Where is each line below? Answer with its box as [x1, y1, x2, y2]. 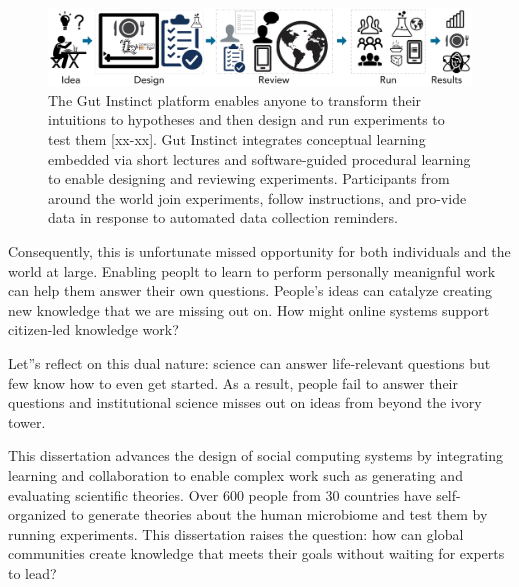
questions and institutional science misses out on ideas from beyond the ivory [8, 392, 482, 413]
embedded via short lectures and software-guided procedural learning [48, 148, 471, 169]
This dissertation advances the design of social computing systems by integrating [8, 445, 504, 466]
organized [8, 504, 67, 525]
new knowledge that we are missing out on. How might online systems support [8, 299, 490, 320]
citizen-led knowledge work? [8, 319, 179, 340]
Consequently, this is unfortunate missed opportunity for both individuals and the [8, 241, 511, 261]
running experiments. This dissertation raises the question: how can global [8, 523, 464, 544]
